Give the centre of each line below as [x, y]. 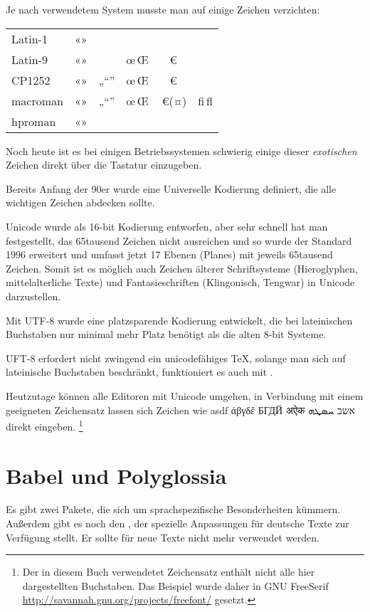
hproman [34, 121]
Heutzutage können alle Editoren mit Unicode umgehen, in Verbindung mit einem [185, 395]
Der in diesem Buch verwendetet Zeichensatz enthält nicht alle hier [169, 572]
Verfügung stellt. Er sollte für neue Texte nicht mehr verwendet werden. [163, 537]
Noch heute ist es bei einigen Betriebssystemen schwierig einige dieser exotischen [181, 151]
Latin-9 [30, 59]
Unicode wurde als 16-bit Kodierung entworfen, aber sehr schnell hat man [167, 226]
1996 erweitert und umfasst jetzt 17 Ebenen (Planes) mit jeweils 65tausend [169, 254]
